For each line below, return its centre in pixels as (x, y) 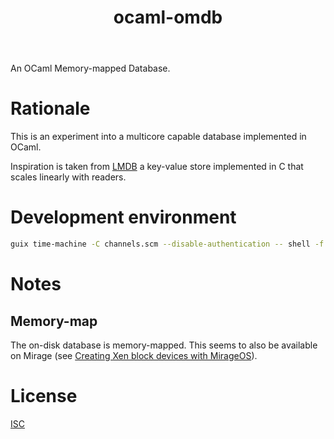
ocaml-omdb (168, 17)
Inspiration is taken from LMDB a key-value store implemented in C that (157, 167)
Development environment (123, 217)
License (44, 396)
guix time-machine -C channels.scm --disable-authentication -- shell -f (167, 244)
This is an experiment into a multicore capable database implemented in (158, 137)
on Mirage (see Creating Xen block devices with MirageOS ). (134, 355)
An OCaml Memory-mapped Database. (90, 68)
